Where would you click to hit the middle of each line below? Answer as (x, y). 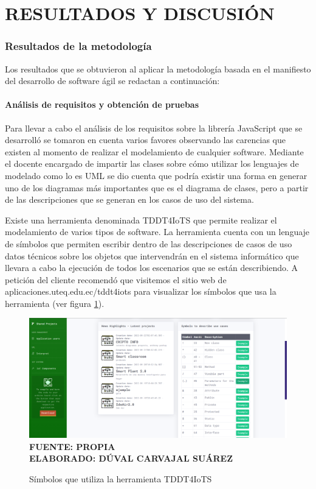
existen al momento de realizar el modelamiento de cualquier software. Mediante (154, 151)
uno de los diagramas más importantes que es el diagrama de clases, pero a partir (157, 187)
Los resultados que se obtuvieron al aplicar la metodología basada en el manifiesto (158, 69)
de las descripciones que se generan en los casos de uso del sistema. (129, 199)
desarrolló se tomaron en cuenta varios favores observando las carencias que (145, 140)
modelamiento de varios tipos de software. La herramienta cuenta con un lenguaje (157, 232)
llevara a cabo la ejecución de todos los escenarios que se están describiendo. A (152, 268)
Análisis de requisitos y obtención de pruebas (102, 104)
